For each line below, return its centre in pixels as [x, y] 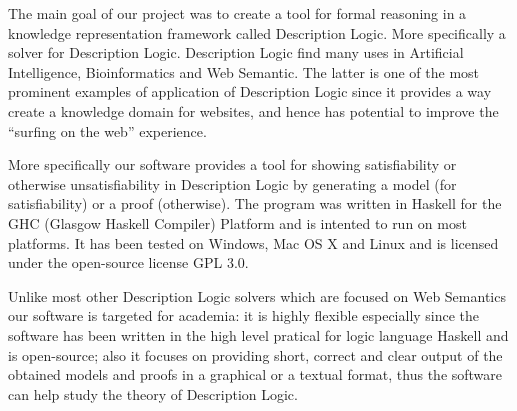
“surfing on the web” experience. [107, 130]
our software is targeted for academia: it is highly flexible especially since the [244, 315]
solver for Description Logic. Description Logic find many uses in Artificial [236, 52]
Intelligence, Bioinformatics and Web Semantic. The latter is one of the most [244, 71]
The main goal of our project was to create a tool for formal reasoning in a [237, 13]
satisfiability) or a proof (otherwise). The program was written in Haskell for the [255, 203]
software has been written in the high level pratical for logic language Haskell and [258, 334]
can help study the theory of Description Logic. [153, 393]
